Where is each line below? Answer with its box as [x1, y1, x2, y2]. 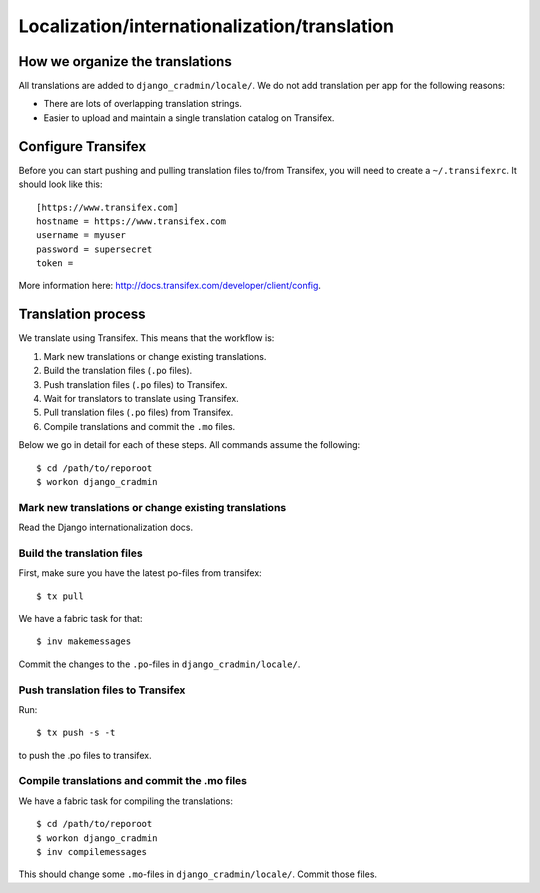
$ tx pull [36, 590, 84, 602]
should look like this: [18, 178, 103, 190]
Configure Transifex [18, 138, 147, 155]
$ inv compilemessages [36, 846, 148, 857]
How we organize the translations [18, 53, 232, 70]
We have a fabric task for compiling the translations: [18, 795, 234, 807]
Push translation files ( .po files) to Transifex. [43, 378, 228, 390]
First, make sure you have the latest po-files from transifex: [18, 567, 262, 579]
